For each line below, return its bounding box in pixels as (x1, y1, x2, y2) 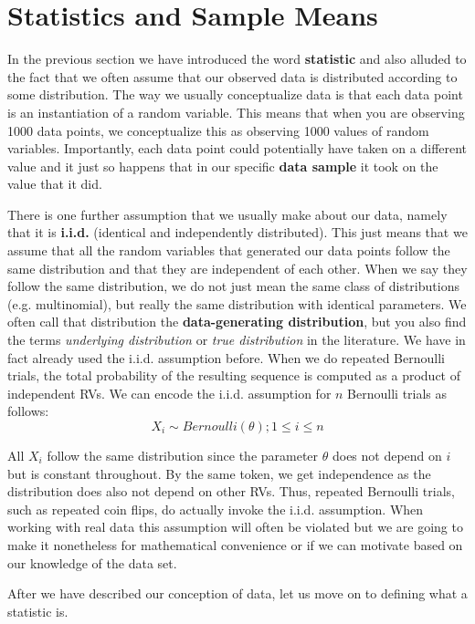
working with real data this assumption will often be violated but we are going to (7, 517, 463, 536)
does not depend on (332, 446, 442, 464)
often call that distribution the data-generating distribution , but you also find (7, 312, 467, 331)
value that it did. (7, 174, 102, 193)
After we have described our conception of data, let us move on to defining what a (7, 584, 468, 603)
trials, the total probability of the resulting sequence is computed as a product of (7, 366, 461, 385)
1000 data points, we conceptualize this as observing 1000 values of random (7, 120, 429, 140)
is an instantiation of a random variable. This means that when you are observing (7, 102, 465, 121)
